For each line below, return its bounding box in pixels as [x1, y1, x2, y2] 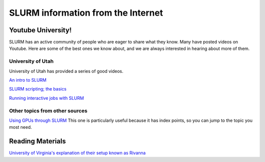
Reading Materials [9, 137, 66, 145]
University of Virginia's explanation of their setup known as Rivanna [9, 150, 146, 156]
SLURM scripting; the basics [9, 86, 67, 92]
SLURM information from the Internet [9, 7, 163, 18]
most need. [9, 124, 32, 130]
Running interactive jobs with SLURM [9, 95, 84, 101]
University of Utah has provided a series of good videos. [9, 68, 124, 74]
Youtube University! [9, 26, 72, 34]
